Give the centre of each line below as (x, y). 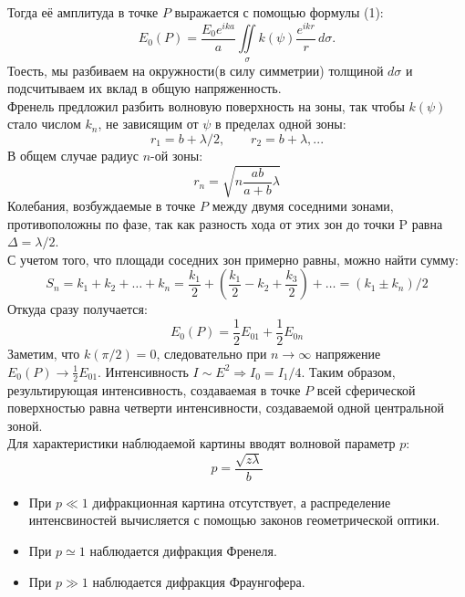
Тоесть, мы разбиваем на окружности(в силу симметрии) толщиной (196, 70)
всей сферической (366, 389)
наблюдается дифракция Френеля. (183, 550)
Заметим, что (44, 354)
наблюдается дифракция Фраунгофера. (199, 581)
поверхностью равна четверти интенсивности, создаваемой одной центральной (226, 408)
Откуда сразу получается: (77, 309)
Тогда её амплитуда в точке (83, 12)
